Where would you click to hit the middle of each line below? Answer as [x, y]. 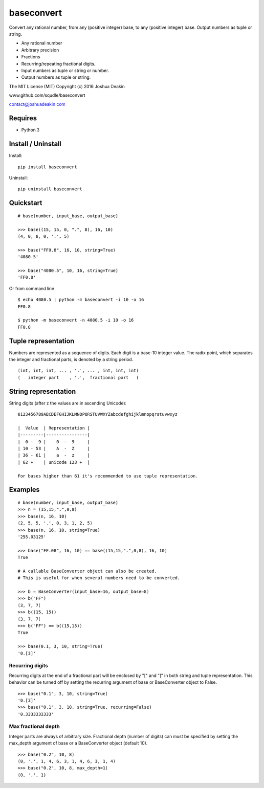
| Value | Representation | [54, 428]
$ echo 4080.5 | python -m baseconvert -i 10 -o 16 [81, 300]
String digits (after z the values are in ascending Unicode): [68, 403]
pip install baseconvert [47, 167]
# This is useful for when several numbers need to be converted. [99, 578]
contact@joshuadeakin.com [37, 104]
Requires [23, 118]
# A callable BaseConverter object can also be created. [88, 571]
